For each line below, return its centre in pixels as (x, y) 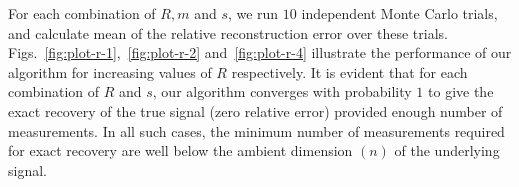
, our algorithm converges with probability (282, 91)
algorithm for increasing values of (110, 71)
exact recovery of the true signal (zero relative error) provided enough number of (255, 110)
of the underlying (447, 150)
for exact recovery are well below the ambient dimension (180, 150)
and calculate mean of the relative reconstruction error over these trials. (228, 32)
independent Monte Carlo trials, (399, 13)
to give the (461, 91)
